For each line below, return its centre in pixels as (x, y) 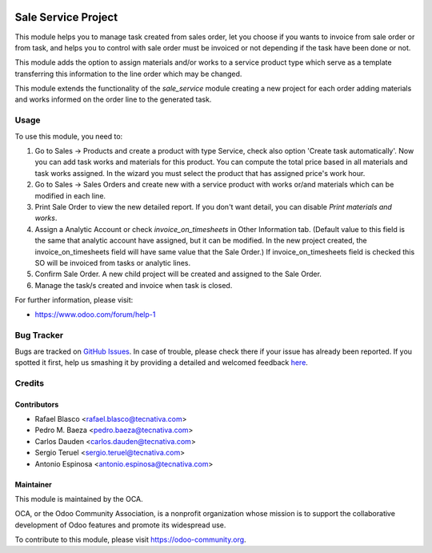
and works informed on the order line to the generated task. (113, 99)
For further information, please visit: (74, 300)
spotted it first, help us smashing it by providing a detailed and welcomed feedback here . (161, 363)
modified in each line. (70, 195)
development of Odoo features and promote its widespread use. (120, 525)
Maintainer (33, 484)
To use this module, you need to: (69, 136)
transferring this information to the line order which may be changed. (128, 74)
